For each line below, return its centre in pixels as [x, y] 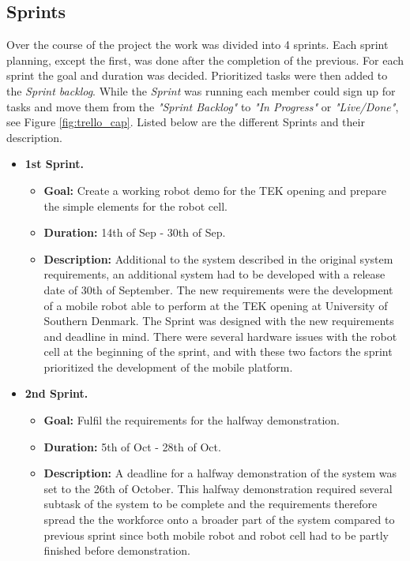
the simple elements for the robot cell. [135, 206]
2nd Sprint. [56, 393]
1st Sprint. [55, 164]
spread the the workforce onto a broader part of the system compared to [219, 520]
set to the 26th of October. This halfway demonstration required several [218, 488]
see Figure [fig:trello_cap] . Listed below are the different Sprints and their [186, 122]
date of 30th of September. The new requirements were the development [218, 289]
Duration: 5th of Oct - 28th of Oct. [132, 446]
